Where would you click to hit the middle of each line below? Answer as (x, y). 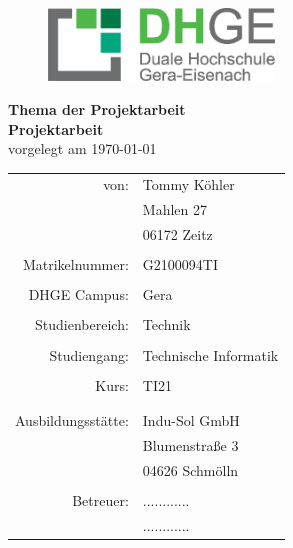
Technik (166, 324)
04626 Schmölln (190, 469)
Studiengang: (89, 354)
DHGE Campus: (78, 294)
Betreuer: (100, 499)
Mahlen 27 (174, 209)
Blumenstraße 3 (190, 444)
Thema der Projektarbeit (97, 108)
